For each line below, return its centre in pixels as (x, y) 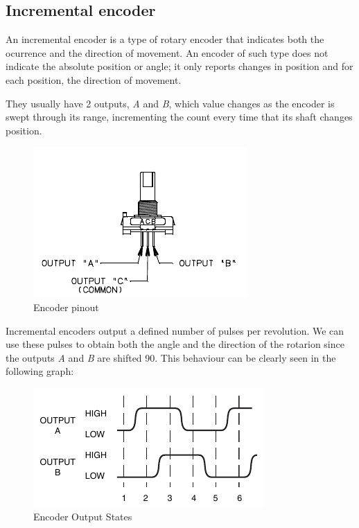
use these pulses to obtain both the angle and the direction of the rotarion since (175, 344)
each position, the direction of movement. (94, 79)
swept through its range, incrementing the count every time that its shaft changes (179, 117)
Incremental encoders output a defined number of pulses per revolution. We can (175, 330)
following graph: (40, 371)
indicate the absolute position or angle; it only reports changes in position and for (179, 66)
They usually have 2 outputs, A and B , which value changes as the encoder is (170, 103)
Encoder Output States (83, 516)
